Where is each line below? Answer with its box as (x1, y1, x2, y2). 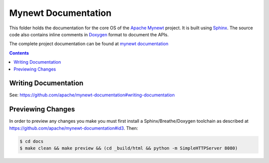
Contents (9, 50, 29, 56)
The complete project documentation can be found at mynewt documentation (9, 41, 169, 47)
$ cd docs (19, 138, 44, 144)
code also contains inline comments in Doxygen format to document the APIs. (9, 31, 169, 37)
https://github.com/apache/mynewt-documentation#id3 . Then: (9, 125, 138, 131)
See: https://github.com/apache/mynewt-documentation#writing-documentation (9, 92, 175, 98)
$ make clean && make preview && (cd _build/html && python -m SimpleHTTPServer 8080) (19, 146, 238, 151)
